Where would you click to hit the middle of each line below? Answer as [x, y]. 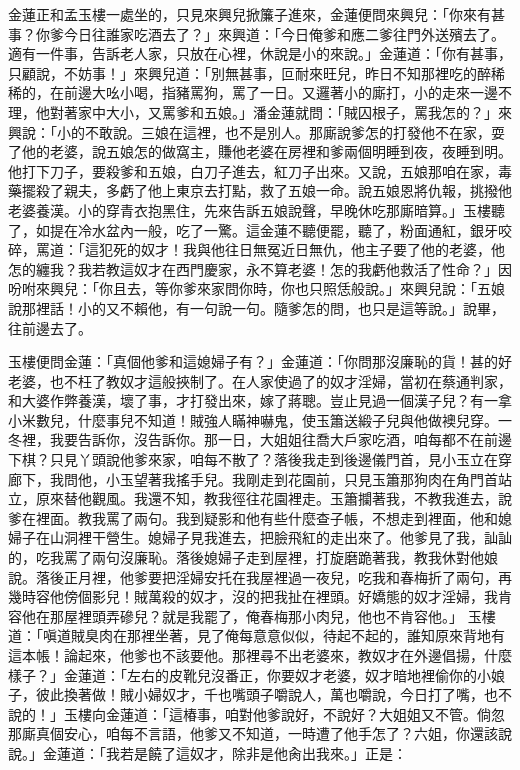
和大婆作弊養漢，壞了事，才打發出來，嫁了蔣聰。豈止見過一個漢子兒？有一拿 [260, 400]
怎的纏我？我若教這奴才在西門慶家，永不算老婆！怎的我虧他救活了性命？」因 [260, 268]
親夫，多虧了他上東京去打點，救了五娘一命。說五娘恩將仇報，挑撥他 [287, 190]
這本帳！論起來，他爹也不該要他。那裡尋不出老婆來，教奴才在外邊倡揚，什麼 [260, 655]
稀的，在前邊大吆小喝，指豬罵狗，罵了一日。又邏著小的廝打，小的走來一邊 [253, 92]
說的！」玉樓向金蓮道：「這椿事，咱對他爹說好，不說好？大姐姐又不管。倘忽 [256, 713]
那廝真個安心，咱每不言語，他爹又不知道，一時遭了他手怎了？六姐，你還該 [253, 733]
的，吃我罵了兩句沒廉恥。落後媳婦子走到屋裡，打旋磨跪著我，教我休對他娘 [253, 557]
